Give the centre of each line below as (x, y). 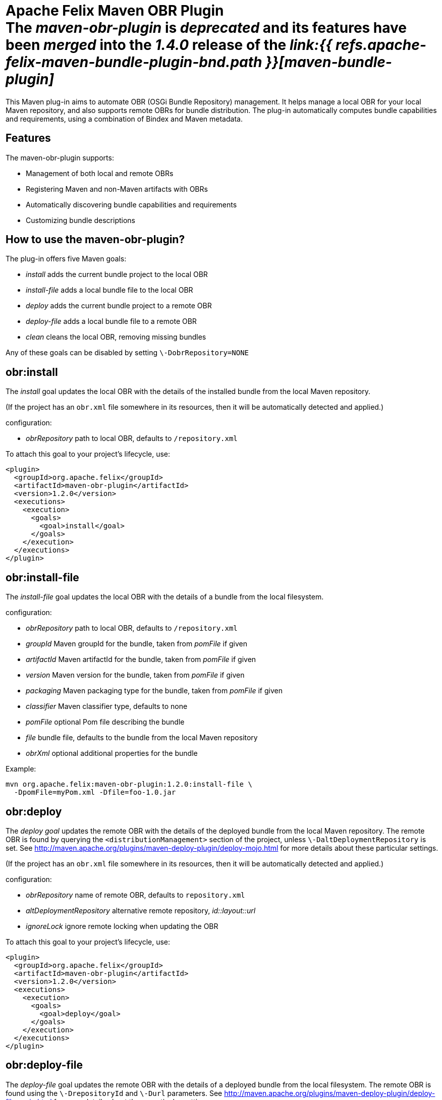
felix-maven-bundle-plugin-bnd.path (134, 62)
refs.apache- (381, 45)
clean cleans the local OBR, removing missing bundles (116, 337)
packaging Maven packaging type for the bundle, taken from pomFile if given (154, 691)
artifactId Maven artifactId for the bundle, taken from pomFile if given (141, 659)
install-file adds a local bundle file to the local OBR (109, 290)
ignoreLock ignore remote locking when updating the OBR (122, 926)
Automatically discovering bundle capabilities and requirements (131, 204)
